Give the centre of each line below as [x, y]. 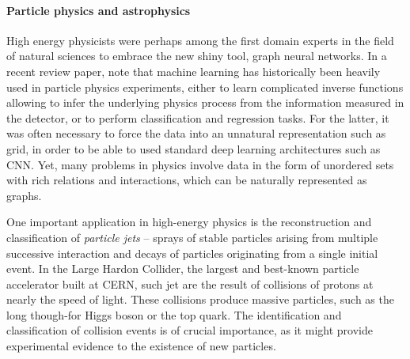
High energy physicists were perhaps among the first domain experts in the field [200, 40]
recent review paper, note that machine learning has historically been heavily [194, 71]
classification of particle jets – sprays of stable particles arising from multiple [192, 237]
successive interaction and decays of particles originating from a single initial [192, 253]
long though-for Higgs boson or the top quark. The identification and [174, 314]
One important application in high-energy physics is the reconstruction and [189, 222]
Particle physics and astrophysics [99, 10]
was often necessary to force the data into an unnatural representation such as [196, 133]
